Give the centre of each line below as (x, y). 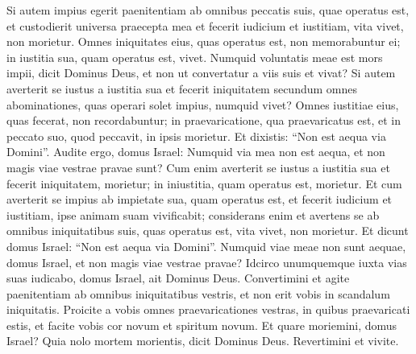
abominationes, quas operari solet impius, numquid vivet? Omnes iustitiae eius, (203, 104)
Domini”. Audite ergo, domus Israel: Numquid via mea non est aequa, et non (196, 152)
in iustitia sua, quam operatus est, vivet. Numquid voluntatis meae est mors (195, 57)
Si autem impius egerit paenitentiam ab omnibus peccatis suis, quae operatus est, (208, 10)
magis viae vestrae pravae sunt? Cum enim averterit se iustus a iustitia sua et (198, 167)
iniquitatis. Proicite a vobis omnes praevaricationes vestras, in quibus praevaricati (208, 309)
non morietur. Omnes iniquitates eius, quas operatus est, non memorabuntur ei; (204, 41)
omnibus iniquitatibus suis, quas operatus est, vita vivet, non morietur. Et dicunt (208, 231)
